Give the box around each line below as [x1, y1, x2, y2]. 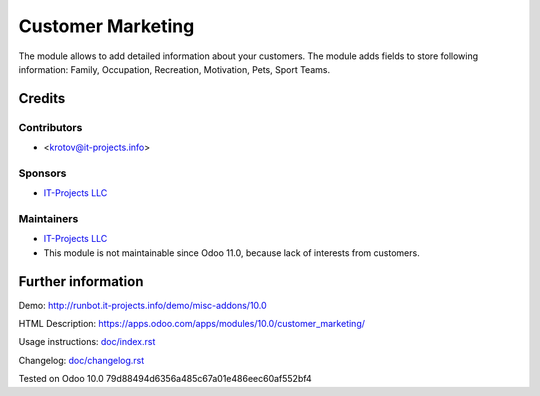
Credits [18, 90, 66, 107]
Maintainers [18, 212, 79, 225]
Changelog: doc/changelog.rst [18, 354, 145, 366]
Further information [18, 273, 144, 290]
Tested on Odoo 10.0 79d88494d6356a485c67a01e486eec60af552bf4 [18, 373, 312, 385]
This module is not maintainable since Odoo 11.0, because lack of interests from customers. [43, 246, 420, 259]
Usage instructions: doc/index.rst [18, 336, 156, 348]
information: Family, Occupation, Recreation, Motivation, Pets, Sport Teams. [18, 63, 330, 75]
